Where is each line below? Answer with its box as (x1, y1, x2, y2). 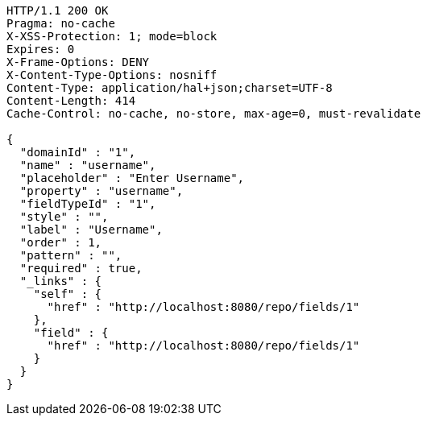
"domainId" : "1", (19, 146, 136, 159)
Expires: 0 (6, 43, 75, 56)
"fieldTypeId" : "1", (19, 197, 156, 210)
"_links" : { (19, 275, 102, 288)
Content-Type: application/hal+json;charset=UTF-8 (6, 81, 333, 94)
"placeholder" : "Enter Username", (19, 172, 245, 184)
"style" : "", (19, 210, 109, 223)
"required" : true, (19, 262, 143, 275)
